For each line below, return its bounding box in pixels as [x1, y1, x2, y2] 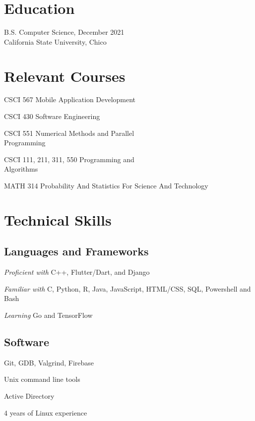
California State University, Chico [4, 36, 107, 47]
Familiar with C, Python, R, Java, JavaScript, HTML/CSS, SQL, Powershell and [4, 283, 251, 294]
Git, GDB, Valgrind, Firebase [4, 357, 94, 367]
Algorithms [4, 164, 38, 174]
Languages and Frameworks [4, 243, 149, 259]
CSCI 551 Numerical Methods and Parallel [4, 127, 134, 138]
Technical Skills [4, 209, 112, 230]
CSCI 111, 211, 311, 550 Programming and [4, 154, 134, 164]
